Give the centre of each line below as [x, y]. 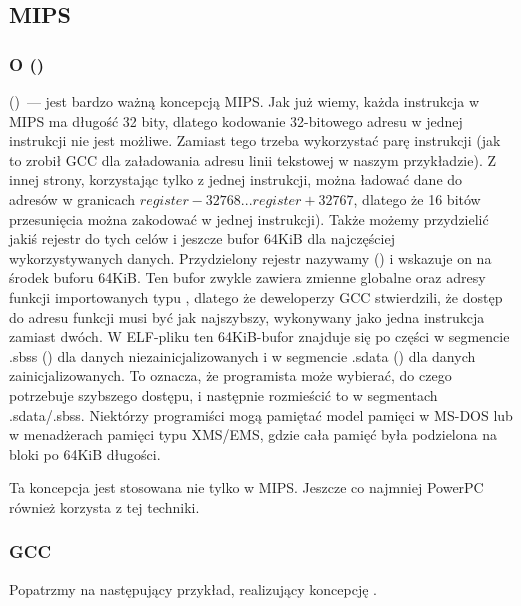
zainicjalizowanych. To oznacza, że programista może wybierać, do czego [230, 375]
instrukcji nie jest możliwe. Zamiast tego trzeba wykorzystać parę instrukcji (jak [255, 140]
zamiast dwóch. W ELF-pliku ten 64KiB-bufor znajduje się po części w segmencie [259, 336]
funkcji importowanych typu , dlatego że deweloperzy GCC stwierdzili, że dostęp [256, 296]
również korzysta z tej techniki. [104, 506]
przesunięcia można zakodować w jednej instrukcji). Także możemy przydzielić [249, 218]
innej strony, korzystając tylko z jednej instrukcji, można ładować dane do [236, 179]
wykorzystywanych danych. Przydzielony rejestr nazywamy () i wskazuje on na [250, 257]
